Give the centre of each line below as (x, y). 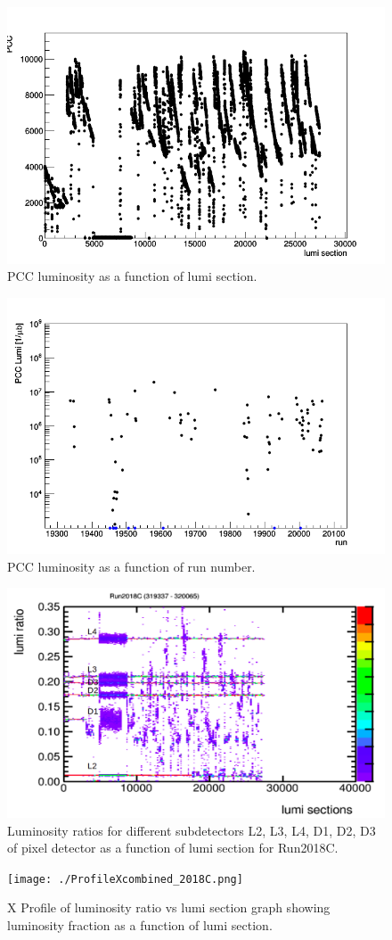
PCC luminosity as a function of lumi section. (132, 276)
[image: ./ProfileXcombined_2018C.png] (125, 879)
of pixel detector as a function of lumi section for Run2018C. (173, 848)
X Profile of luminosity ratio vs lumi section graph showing (169, 907)
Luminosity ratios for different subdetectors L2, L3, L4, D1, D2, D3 (192, 830)
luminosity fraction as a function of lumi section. (140, 925)
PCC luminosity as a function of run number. (131, 566)
